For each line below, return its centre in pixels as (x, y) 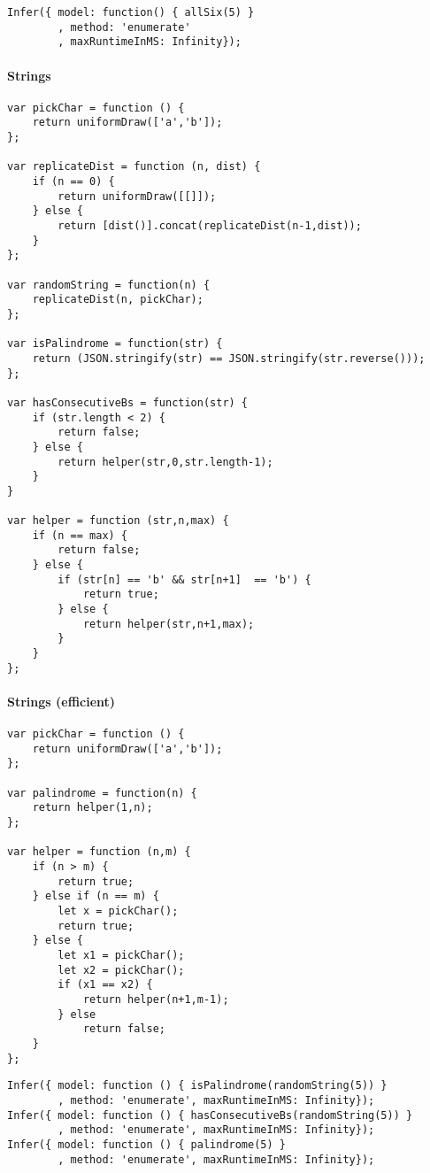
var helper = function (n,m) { (99, 852)
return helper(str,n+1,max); (169, 624)
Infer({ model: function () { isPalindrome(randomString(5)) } (197, 1086)
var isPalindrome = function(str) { (115, 344)
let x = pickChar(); (118, 911)
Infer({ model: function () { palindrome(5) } (146, 1144)
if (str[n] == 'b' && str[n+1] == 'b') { (184, 579)
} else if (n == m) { (96, 896)
